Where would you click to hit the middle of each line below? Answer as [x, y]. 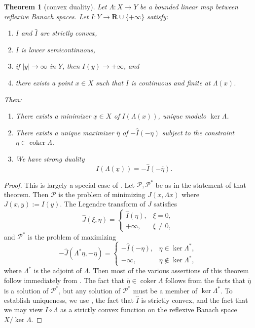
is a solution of [26, 290]
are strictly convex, [69, 33]
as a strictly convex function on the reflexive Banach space [149, 309]
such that [109, 82]
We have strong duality [50, 158]
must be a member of [165, 290]
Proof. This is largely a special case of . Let [69, 184]
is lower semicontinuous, [58, 49]
